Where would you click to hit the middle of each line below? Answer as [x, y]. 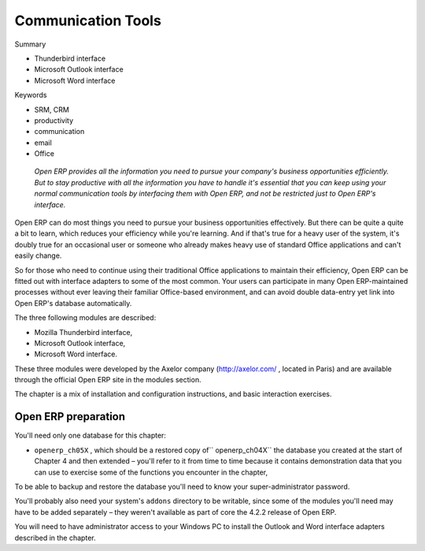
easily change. [38, 255]
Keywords [31, 95]
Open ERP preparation [70, 417]
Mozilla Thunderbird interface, [83, 332]
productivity [54, 120]
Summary [30, 44]
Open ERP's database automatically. [73, 303]
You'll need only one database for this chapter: [91, 436]
